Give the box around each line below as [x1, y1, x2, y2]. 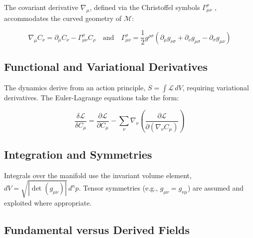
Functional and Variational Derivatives [4, 59, 208, 74]
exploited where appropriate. [4, 197, 92, 208]
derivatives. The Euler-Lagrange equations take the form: [4, 92, 179, 103]
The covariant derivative [4, 2, 78, 12]
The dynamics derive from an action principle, [4, 82, 146, 93]
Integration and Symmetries [4, 146, 152, 162]
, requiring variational [182, 82, 249, 93]
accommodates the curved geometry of [4, 12, 122, 23]
